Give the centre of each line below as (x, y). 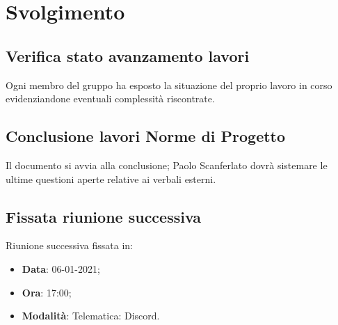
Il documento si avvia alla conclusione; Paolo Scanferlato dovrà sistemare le (167, 165)
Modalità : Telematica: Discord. (91, 316)
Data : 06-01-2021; (61, 268)
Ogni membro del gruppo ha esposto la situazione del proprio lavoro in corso (169, 85)
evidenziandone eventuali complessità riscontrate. (110, 98)
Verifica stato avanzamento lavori (128, 55)
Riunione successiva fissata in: (69, 245)
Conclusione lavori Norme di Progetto (146, 136)
